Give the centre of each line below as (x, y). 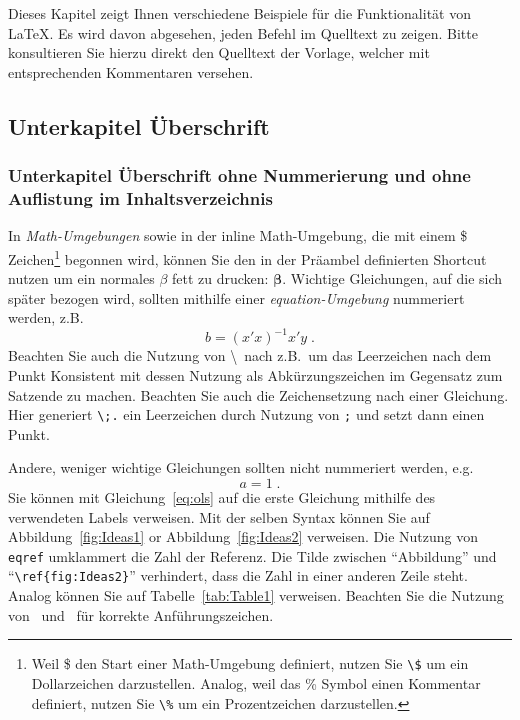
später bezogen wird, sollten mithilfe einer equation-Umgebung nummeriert (236, 297)
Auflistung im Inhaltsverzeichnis (140, 198)
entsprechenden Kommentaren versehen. (131, 71)
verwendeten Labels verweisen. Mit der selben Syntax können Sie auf (219, 516)
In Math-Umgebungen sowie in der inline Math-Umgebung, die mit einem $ (238, 235)
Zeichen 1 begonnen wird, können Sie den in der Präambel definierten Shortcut (247, 257)
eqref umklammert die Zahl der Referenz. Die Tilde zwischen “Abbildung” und (252, 555)
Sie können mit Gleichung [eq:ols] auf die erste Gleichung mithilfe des (222, 497)
